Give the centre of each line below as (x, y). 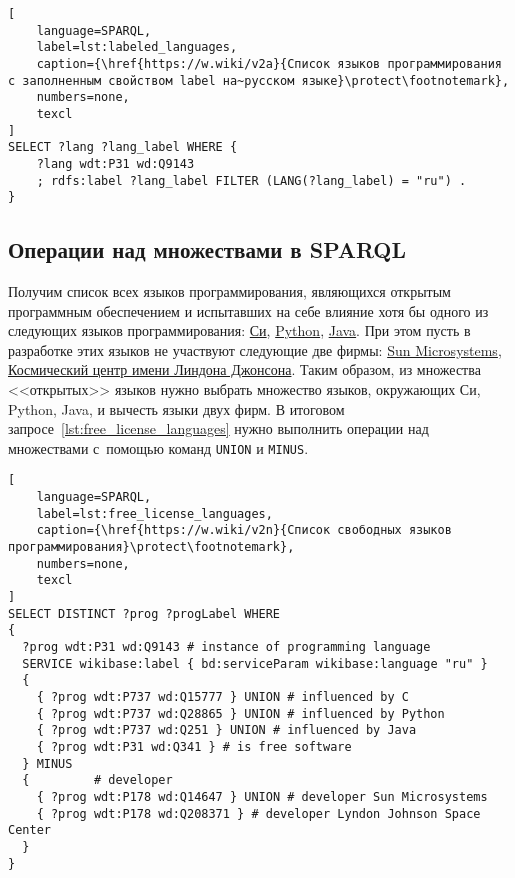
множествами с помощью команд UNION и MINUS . (158, 447)
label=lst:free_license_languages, (154, 513)
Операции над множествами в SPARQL (207, 249)
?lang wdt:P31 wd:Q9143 (115, 163)
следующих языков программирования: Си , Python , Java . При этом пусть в (239, 330)
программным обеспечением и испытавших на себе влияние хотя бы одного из (248, 310)
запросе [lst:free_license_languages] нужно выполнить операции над (218, 428)
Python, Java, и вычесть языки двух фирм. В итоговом (176, 408)
